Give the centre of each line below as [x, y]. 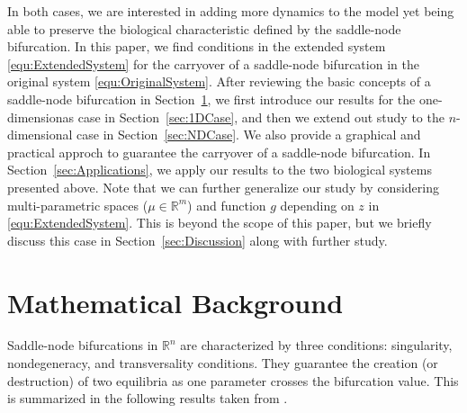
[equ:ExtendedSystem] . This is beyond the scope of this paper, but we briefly [220, 223]
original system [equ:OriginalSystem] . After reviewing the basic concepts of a [219, 81]
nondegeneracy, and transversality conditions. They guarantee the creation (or [223, 363]
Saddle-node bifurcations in [83, 345]
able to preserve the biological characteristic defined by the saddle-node [204, 28]
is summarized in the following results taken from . [148, 398]
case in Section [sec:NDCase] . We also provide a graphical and [249, 135]
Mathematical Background [175, 302]
